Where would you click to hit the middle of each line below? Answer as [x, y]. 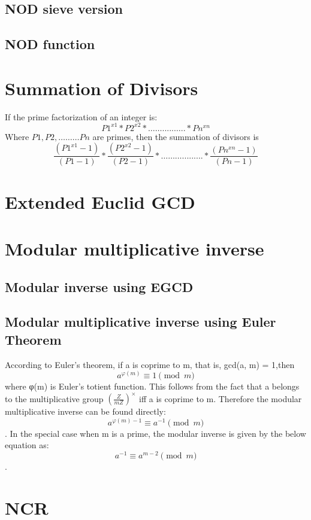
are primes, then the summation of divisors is [176, 136]
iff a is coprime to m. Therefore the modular [221, 398]
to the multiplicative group [54, 398]
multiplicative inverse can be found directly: [85, 411]
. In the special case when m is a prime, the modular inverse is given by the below [155, 433]
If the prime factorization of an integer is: [81, 116]
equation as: [27, 445]
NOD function [50, 44]
